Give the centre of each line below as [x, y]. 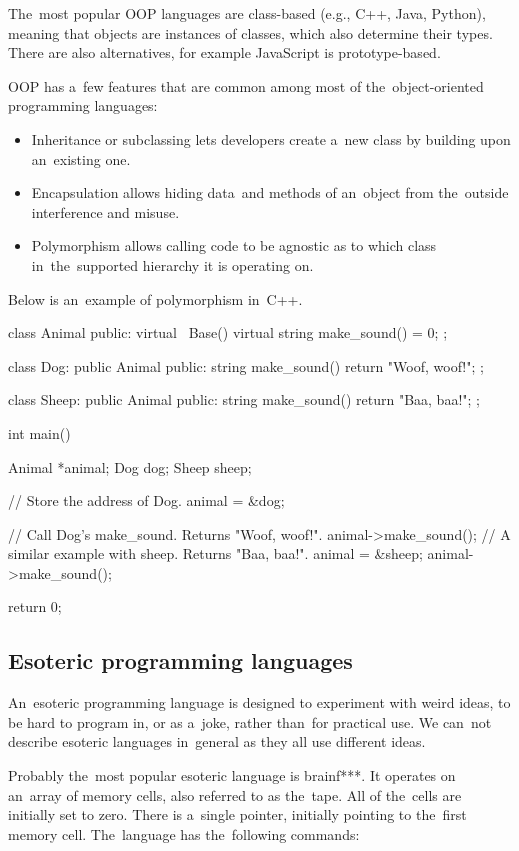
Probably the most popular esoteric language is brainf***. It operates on [232, 775]
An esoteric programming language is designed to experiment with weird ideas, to [259, 702]
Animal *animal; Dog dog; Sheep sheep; [130, 466]
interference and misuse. [105, 211]
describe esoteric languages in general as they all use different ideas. [217, 741]
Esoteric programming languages [180, 660]
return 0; [35, 606]
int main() [39, 432]
